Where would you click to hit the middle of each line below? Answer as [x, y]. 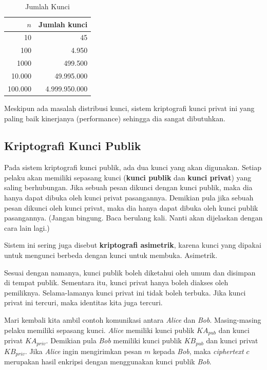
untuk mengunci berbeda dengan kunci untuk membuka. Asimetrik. [111, 255]
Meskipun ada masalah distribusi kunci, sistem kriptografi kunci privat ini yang [129, 108]
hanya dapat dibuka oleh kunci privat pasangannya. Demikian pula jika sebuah [129, 198]
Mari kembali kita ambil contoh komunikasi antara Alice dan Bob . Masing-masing [133, 320]
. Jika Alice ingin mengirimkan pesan [83, 351]
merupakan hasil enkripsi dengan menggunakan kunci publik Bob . [108, 361]
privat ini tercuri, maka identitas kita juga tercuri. [83, 302]
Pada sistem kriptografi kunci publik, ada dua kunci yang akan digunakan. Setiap [133, 167]
